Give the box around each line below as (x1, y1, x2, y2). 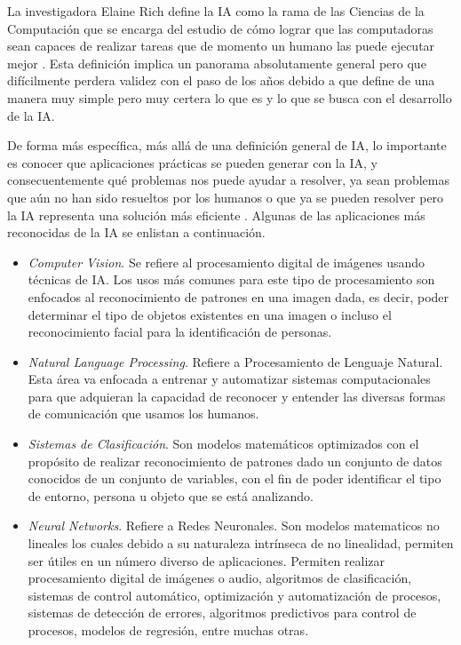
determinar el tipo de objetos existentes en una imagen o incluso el (28, 305, 392, 323)
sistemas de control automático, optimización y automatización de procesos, (28, 585, 441, 604)
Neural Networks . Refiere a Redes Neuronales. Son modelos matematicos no (28, 516, 440, 535)
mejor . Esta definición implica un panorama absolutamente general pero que (7, 53, 426, 72)
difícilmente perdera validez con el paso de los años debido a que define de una (7, 71, 435, 90)
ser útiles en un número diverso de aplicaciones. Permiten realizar (28, 551, 385, 569)
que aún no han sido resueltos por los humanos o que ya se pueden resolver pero (7, 187, 444, 206)
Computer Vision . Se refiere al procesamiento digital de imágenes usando (28, 252, 425, 271)
